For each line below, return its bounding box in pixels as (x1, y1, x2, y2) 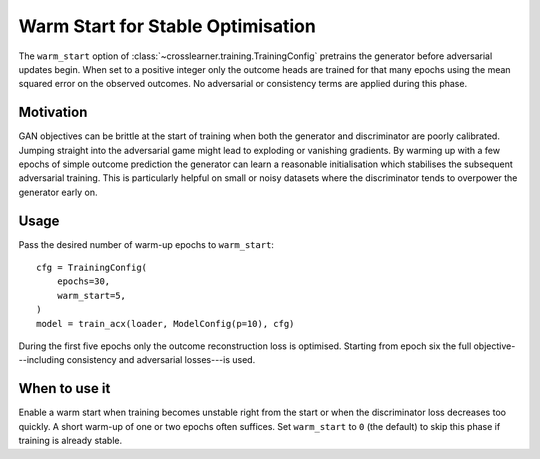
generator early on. (18, 186, 98, 198)
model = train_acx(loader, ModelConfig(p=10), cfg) (36, 318, 295, 329)
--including (18, 354, 65, 366)
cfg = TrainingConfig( (36, 262, 148, 274)
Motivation (18, 104, 88, 121)
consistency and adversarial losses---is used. (66, 354, 256, 366)
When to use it (18, 380, 111, 397)
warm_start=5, (56, 290, 127, 301)
